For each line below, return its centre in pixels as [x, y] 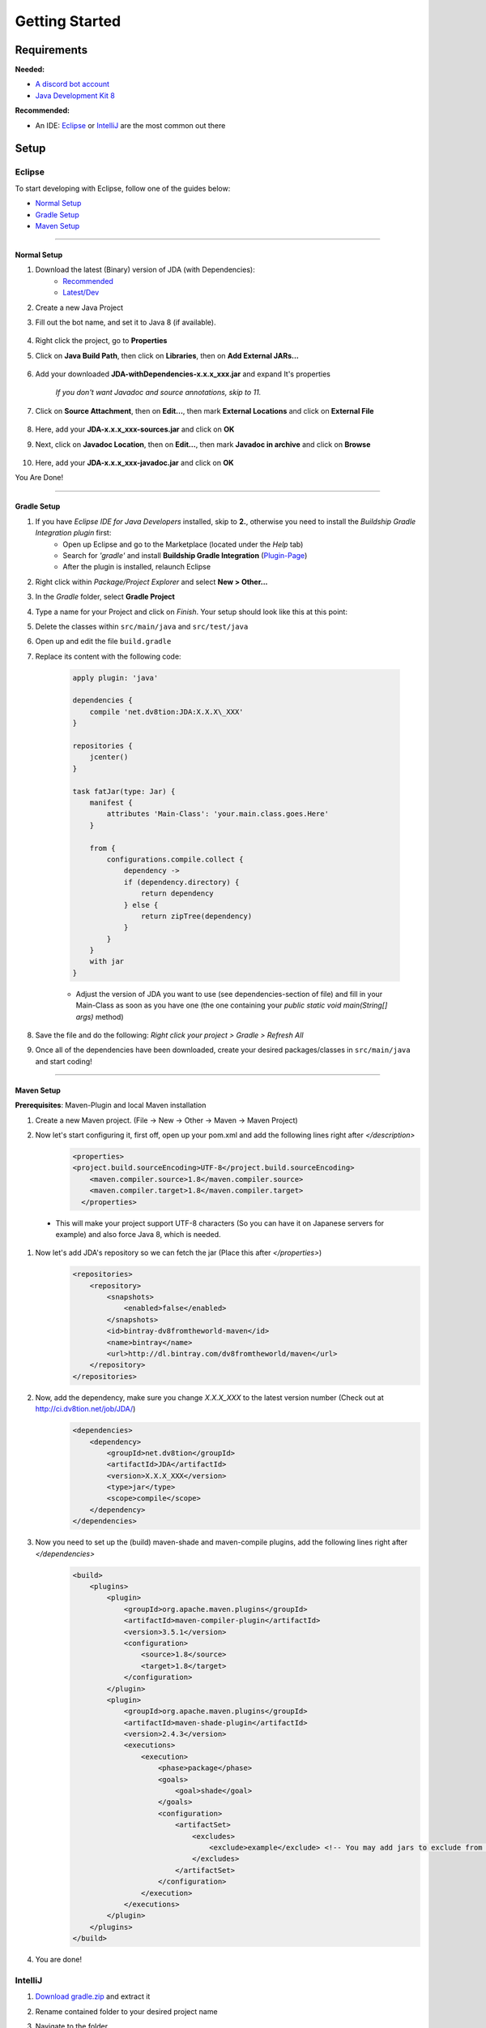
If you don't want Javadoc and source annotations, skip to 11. [158, 393]
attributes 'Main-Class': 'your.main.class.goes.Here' [218, 814]
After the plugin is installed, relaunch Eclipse [136, 567]
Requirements [51, 50]
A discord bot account [72, 84]
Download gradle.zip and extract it [93, 1996]
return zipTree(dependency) [196, 916]
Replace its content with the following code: [108, 656]
